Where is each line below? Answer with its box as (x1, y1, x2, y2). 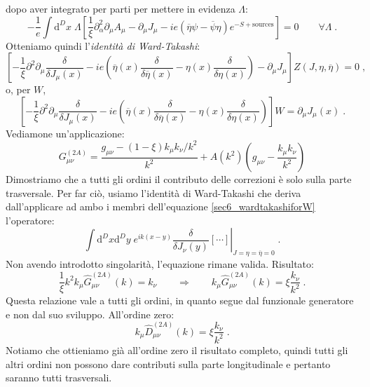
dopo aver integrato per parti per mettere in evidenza (6, 1, 235, 15)
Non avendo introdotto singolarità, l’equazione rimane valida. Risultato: (6, 257, 314, 271)
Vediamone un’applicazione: (6, 125, 125, 140)
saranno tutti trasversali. (6, 370, 112, 385)
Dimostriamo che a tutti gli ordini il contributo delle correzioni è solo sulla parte (6, 172, 352, 186)
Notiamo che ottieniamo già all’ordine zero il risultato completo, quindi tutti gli (6, 342, 348, 357)
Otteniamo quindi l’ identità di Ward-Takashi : (6, 38, 200, 53)
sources (252, 20, 274, 28)
